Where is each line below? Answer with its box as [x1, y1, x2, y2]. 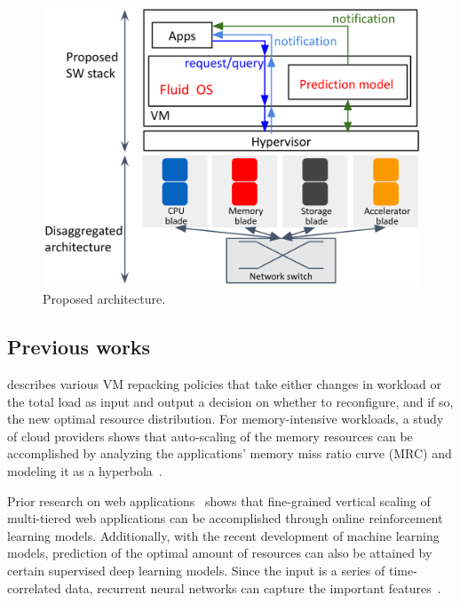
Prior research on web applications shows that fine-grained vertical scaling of [7, 491, 431, 510]
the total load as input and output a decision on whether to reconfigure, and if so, [7, 392, 454, 410]
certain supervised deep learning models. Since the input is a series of [7, 561, 385, 580]
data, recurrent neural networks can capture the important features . [65, 578, 441, 597]
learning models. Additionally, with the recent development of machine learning [7, 526, 440, 544]
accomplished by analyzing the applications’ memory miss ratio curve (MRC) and [7, 444, 452, 463]
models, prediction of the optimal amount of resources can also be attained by [7, 543, 432, 562]
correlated [7, 578, 61, 597]
